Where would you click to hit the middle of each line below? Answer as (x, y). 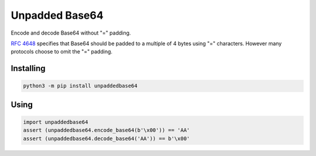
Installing (28, 68)
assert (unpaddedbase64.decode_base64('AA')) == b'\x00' (107, 138)
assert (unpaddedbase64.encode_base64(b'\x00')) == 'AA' (107, 130)
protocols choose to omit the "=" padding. (62, 52)
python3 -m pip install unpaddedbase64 (80, 86)
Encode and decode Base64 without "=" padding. (71, 33)
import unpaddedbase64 (56, 122)
